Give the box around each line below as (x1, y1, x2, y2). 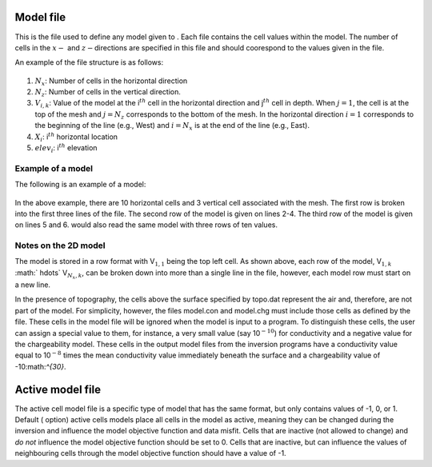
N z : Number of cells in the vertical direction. (34, 87, 182, 98)
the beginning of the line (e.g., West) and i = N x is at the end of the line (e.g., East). (34, 121, 310, 132)
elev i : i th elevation (34, 142, 98, 154)
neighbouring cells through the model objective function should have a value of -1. (14, 449, 287, 458)
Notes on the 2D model (14, 240, 106, 251)
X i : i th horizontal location (34, 130, 118, 143)
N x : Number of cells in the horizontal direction (34, 76, 188, 87)
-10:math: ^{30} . (14, 361, 67, 371)
